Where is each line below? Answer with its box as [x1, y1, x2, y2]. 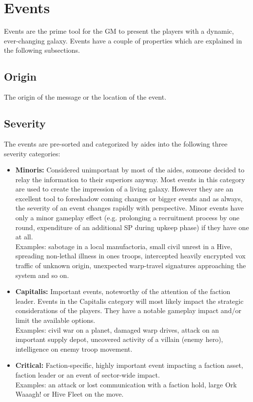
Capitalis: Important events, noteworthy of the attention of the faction [15, 286, 231, 296]
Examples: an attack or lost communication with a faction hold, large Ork [15, 379, 237, 389]
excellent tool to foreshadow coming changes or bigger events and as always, [15, 193, 243, 203]
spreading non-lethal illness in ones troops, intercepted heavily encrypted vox [15, 251, 246, 261]
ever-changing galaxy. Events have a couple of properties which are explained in [4, 35, 242, 45]
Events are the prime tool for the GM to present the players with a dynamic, [4, 26, 234, 36]
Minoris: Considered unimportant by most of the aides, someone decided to [15, 165, 245, 175]
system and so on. [15, 270, 69, 280]
